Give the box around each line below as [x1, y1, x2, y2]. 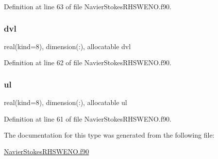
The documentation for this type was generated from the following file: [4, 130, 215, 140]
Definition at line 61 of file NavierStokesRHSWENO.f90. [4, 113, 171, 124]
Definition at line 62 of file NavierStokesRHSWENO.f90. [4, 57, 171, 68]
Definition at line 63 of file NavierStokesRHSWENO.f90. [4, 1, 171, 11]
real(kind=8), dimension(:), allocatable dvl [4, 41, 131, 51]
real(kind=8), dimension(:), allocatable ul [4, 97, 127, 107]
